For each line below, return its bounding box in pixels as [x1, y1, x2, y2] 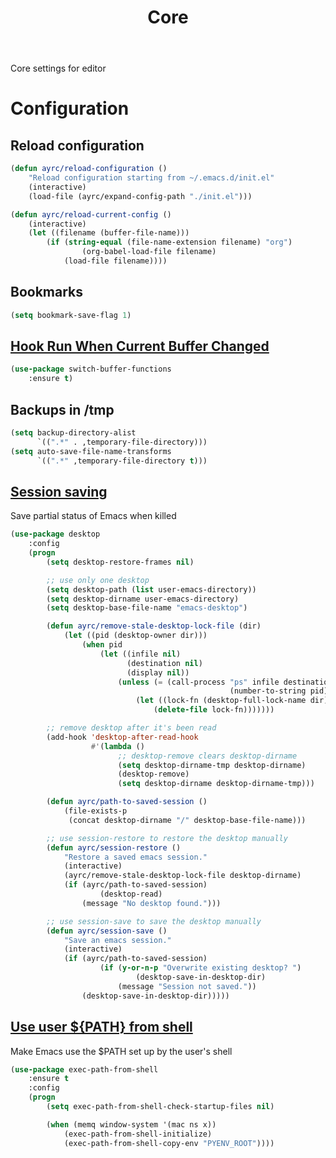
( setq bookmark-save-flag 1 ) [10, 310, 132, 320]
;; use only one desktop [46, 575, 150, 585]
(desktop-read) [99, 889, 163, 900]
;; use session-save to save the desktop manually [46, 916, 262, 926]
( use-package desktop [10, 529, 101, 540]
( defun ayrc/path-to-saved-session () [46, 797, 208, 807]
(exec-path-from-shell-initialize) [63, 1129, 213, 1139]
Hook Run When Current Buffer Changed [10, 338, 270, 355]
